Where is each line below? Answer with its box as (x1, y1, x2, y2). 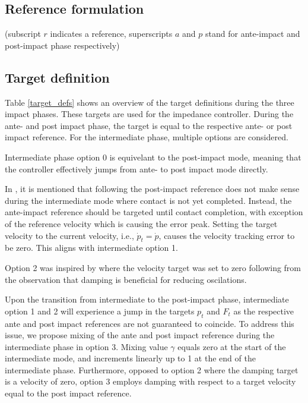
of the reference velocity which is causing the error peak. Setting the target (5, 217, 278, 229)
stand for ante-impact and (205, 27, 300, 40)
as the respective (233, 304, 294, 317)
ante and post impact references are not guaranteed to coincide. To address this (5, 317, 294, 329)
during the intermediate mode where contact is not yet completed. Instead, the (5, 194, 292, 206)
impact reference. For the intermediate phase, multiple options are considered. (5, 131, 288, 143)
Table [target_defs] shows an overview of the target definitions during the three (5, 96, 294, 108)
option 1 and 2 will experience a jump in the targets (5, 304, 195, 317)
